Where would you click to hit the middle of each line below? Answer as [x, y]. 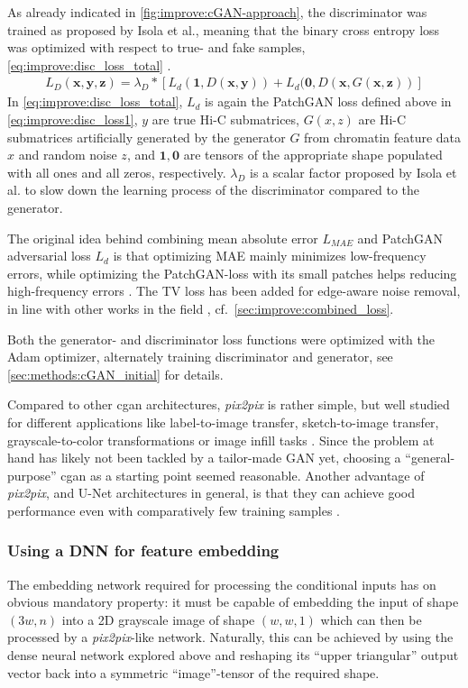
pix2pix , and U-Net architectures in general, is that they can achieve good [211, 493]
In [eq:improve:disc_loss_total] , [95, 101]
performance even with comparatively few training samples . [174, 510]
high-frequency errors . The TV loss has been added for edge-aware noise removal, [234, 291]
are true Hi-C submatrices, [225, 119]
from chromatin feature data [383, 137]
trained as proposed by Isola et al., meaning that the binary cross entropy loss [224, 29]
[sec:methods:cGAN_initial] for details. [115, 374]
